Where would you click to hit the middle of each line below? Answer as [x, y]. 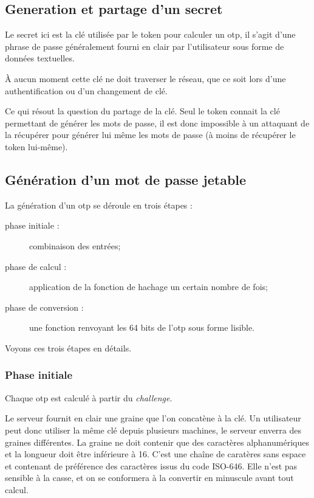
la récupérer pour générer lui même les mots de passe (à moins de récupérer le [150, 135]
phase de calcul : [36, 266]
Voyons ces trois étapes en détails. [68, 348]
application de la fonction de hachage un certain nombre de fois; [148, 287]
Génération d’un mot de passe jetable [126, 179]
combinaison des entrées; [75, 245]
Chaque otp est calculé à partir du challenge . [89, 397]
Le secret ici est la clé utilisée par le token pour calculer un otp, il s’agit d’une [150, 34]
